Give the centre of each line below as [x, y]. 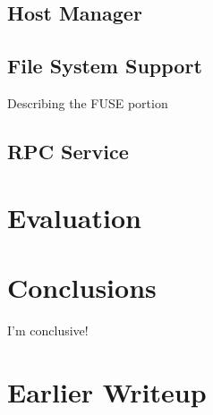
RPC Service [68, 151]
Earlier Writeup [107, 391]
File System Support [105, 66]
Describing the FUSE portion [88, 102]
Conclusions [82, 287]
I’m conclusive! [48, 330]
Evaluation [74, 217]
